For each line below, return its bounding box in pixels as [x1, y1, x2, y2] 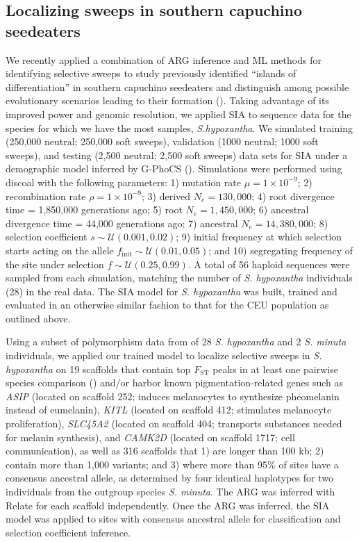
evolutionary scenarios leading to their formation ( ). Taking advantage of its [6, 93, 329, 108]
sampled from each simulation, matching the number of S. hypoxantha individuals [6, 270, 353, 285]
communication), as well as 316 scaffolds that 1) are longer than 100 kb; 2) [6, 443, 324, 458]
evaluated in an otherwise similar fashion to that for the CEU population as [6, 297, 329, 312]
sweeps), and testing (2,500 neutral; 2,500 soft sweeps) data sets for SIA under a [6, 147, 348, 162]
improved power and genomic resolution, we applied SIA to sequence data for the [6, 106, 351, 121]
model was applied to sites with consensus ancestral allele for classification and [6, 511, 341, 526]
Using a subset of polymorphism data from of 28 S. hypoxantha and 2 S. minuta [6, 334, 347, 349]
